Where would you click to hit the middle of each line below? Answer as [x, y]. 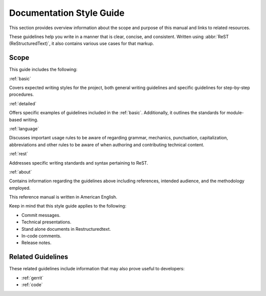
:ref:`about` [20, 172]
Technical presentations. [46, 222]
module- [235, 113]
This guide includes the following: [43, 70]
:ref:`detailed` [23, 103]
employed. [20, 188]
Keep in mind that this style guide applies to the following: [68, 206]
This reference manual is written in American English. [63, 197]
